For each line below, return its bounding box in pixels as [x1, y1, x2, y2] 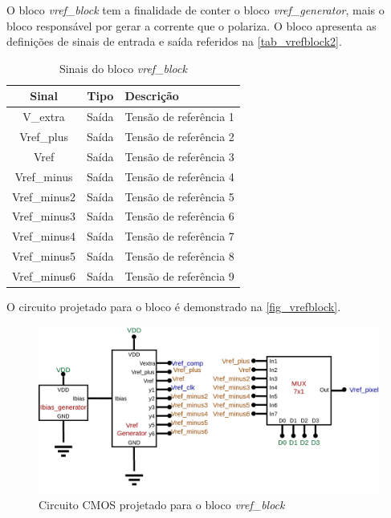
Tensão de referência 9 [124, 267, 234, 284]
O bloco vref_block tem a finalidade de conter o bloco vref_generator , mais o [6, 2, 385, 18]
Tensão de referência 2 [124, 128, 234, 145]
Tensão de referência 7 [124, 228, 234, 245]
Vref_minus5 [12, 248, 76, 265]
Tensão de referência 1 [124, 108, 234, 125]
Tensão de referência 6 [124, 208, 234, 225]
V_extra [22, 108, 65, 125]
